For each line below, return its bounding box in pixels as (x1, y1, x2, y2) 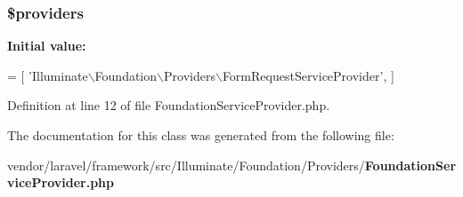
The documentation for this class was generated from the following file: (7, 126, 394, 144)
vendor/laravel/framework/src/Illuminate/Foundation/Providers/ (7, 155, 365, 174)
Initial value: (7, 36, 86, 55)
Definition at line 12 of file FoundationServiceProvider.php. (7, 96, 330, 114)
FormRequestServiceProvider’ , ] (222, 66, 394, 84)
